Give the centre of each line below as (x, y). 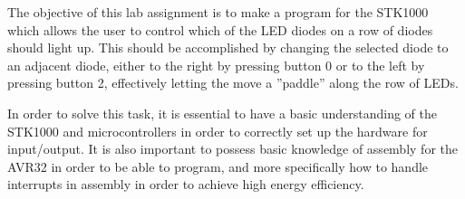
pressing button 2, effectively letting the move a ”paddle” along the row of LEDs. (233, 83)
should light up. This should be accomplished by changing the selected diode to (228, 47)
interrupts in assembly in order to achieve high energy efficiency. (186, 184)
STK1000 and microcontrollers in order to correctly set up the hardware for (218, 131)
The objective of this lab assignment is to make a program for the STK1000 (218, 12)
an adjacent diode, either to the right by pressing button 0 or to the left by (216, 65)
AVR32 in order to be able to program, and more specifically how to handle (218, 166)
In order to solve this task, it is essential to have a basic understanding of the (222, 113)
